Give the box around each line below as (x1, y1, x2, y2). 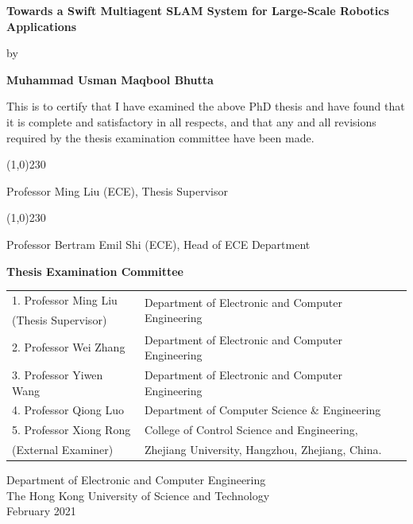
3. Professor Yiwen (12, 367, 103, 382)
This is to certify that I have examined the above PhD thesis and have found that (6, 98, 405, 115)
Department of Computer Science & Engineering (144, 402, 381, 418)
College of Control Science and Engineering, (144, 421, 358, 438)
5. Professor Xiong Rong (12, 421, 131, 438)
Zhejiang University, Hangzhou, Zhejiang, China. (144, 441, 382, 458)
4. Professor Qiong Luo (12, 402, 125, 418)
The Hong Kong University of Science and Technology (6, 487, 270, 503)
